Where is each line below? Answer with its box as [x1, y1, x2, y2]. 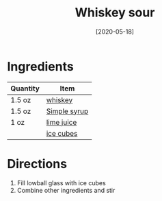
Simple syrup [46, 106, 89, 116]
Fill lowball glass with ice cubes [16, 178, 106, 187]
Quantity [10, 84, 40, 93]
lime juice [46, 117, 77, 127]
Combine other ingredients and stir [16, 186, 116, 194]
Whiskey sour [75, 5, 155, 21]
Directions [7, 156, 67, 172]
